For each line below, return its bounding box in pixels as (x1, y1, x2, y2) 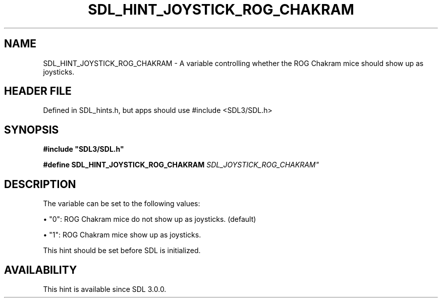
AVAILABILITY (4, 263, 77, 276)
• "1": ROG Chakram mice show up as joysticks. (43, 230, 201, 239)
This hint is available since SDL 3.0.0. (43, 284, 167, 293)
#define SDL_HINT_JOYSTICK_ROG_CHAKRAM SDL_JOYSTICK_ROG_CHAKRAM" (43, 160, 319, 169)
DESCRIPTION (4, 177, 76, 191)
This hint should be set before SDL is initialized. (43, 246, 201, 255)
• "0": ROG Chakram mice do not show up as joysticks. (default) (43, 215, 256, 224)
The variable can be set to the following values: (43, 199, 200, 208)
